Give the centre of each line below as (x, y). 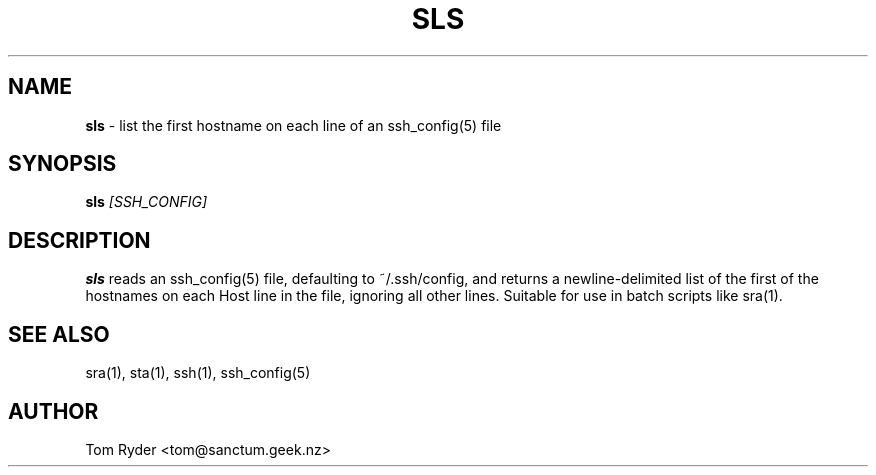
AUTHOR (53, 411)
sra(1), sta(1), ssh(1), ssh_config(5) (198, 373)
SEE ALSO (59, 334)
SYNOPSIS (62, 164)
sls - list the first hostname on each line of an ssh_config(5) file (293, 125)
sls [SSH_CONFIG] (146, 202)
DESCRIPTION (79, 240)
